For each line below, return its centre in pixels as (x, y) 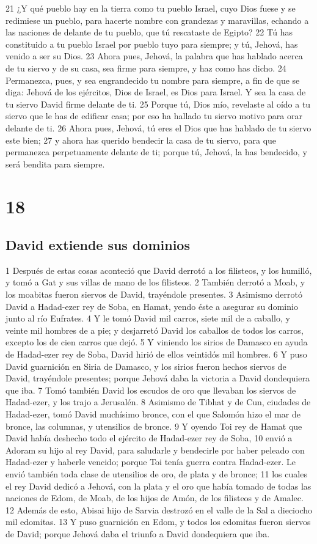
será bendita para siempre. (55, 164)
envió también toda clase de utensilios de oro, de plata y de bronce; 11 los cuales (156, 473)
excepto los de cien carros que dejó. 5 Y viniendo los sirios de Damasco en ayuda (157, 342)
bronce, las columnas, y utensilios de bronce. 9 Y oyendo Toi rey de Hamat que (154, 426)
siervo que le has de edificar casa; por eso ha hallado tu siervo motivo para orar (154, 116)
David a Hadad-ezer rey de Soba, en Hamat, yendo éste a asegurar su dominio (152, 306)
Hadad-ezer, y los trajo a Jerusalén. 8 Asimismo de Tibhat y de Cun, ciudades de (158, 402)
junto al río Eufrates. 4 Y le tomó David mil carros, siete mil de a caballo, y (148, 318)
